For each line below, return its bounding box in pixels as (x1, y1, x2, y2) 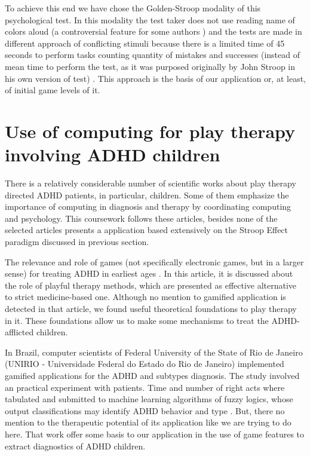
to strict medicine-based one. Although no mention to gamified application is (5, 290, 286, 303)
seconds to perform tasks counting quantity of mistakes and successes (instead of (5, 48, 300, 61)
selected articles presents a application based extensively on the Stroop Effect (5, 224, 288, 236)
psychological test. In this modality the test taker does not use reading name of (5, 13, 295, 26)
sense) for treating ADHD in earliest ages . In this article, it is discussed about (5, 267, 293, 280)
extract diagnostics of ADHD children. (5, 439, 146, 452)
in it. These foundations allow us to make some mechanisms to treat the (5, 314, 269, 326)
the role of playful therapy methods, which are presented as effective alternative (5, 279, 297, 291)
